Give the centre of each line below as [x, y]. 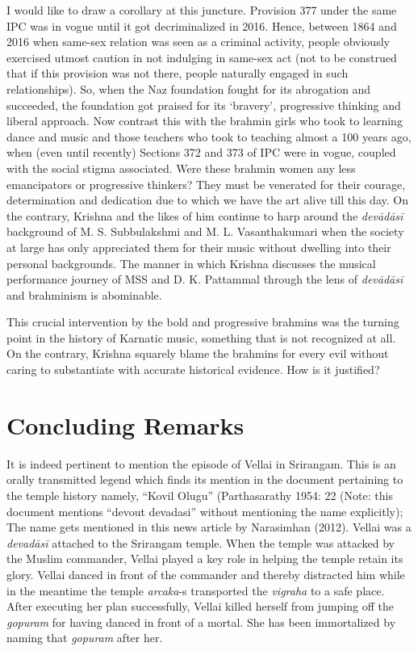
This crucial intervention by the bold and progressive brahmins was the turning [203, 322]
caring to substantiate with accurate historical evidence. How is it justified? [193, 370]
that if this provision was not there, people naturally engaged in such [178, 73]
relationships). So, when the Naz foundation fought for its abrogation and [189, 88]
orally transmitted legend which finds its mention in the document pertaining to [205, 479]
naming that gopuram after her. [85, 638]
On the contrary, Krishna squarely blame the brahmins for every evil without [198, 353]
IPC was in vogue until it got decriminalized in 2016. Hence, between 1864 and [202, 25]
